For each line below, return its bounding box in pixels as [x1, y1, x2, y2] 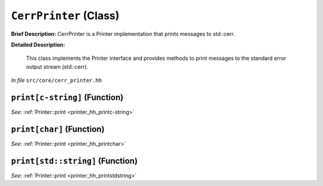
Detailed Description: [11, 41, 65, 48]
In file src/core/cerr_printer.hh [11, 77, 102, 84]
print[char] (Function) [11, 124, 105, 134]
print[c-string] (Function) [11, 92, 124, 102]
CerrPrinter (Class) [11, 9, 120, 22]
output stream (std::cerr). [26, 63, 89, 70]
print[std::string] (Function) [11, 155, 138, 166]
